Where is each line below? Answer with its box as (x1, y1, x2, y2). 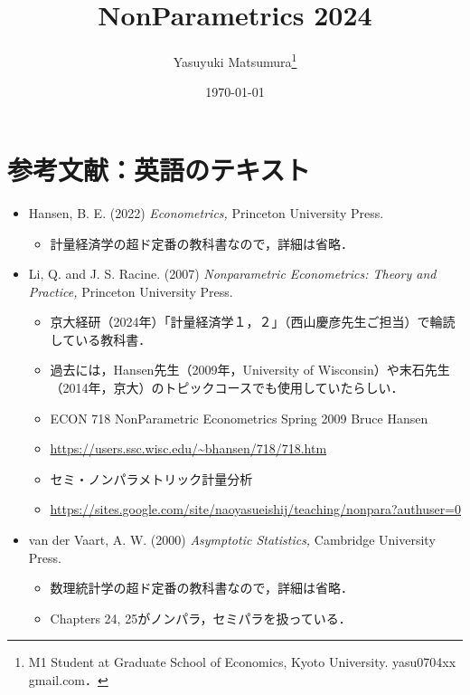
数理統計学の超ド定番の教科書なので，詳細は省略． (50, 578, 354, 597)
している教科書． (50, 329, 152, 348)
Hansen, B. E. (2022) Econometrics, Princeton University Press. (28, 203, 384, 222)
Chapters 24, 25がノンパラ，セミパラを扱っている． (50, 608, 352, 627)
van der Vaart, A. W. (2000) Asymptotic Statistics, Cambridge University (28, 530, 436, 549)
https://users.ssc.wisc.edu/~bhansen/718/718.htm (50, 439, 327, 458)
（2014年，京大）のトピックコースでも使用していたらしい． (50, 378, 404, 397)
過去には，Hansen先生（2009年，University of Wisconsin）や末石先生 (50, 360, 450, 379)
